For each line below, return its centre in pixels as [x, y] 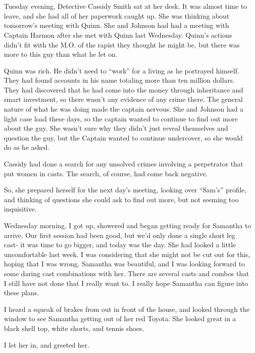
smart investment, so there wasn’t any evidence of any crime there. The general [123, 99]
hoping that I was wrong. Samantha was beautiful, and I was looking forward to [125, 264]
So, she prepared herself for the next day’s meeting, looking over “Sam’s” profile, [125, 190]
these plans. [22, 293]
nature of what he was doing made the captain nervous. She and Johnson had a [124, 109]
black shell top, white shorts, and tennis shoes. [74, 328]
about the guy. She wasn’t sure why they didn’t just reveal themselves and [116, 128]
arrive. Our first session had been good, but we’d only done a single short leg [120, 235]
